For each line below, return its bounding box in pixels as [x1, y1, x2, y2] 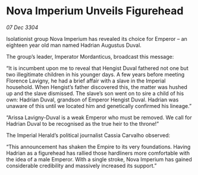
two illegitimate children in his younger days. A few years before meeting [6, 71, 185, 78]
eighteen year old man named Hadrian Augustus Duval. [6, 42, 142, 49]
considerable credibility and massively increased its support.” [6, 162, 157, 169]
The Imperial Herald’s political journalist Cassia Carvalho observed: [6, 132, 171, 139]
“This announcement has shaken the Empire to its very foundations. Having [6, 143, 191, 150]
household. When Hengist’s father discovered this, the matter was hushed [6, 83, 187, 90]
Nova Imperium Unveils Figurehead [6, 4, 184, 18]
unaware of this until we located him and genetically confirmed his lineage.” [6, 102, 192, 109]
